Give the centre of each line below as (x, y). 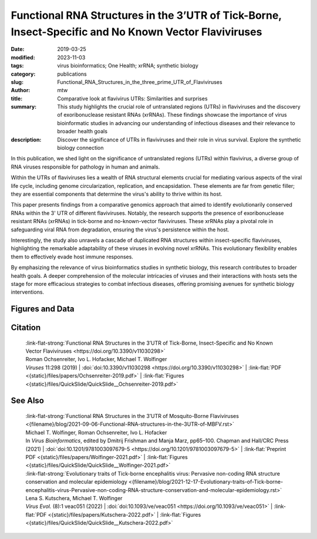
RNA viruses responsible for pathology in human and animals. (85, 167)
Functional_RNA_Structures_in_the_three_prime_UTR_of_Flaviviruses (140, 82)
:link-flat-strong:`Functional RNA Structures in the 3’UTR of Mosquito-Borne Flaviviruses (132, 416)
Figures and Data (43, 309)
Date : (18, 49)
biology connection (80, 148)
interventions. (27, 292)
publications (72, 74)
